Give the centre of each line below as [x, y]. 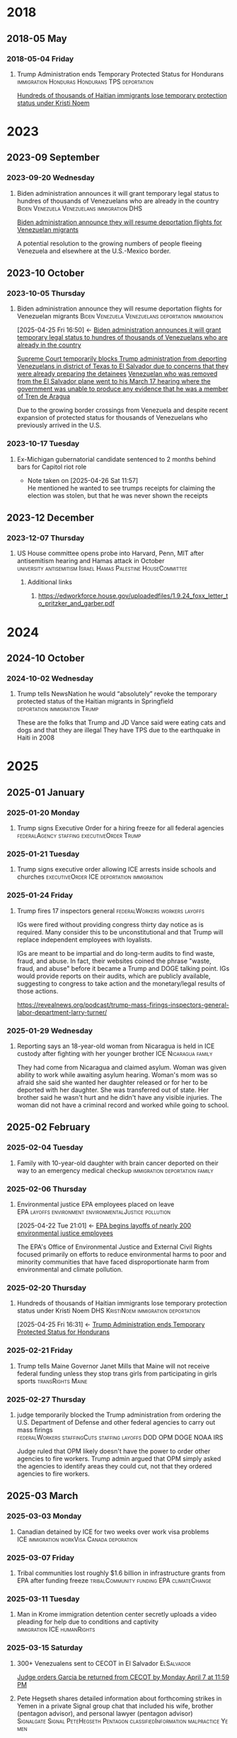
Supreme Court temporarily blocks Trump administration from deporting [122, 359]
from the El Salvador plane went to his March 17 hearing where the [114, 381]
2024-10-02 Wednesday [50, 678]
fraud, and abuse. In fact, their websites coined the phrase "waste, [114, 961]
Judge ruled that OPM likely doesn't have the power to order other [114, 1451]
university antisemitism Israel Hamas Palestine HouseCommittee [102, 569]
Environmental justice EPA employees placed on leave [96, 1204]
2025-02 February [48, 1127]
